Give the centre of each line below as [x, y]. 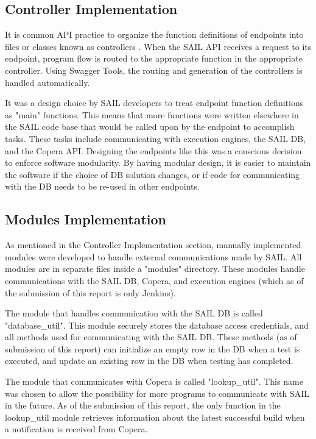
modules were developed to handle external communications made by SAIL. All [153, 256]
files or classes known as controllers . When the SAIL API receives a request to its [158, 46]
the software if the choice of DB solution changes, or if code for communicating [153, 174]
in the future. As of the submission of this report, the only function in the [143, 405]
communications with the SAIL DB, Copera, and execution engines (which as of [154, 280]
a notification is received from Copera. [76, 429]
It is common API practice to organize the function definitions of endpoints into [154, 34]
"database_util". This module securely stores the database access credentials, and [157, 325]
